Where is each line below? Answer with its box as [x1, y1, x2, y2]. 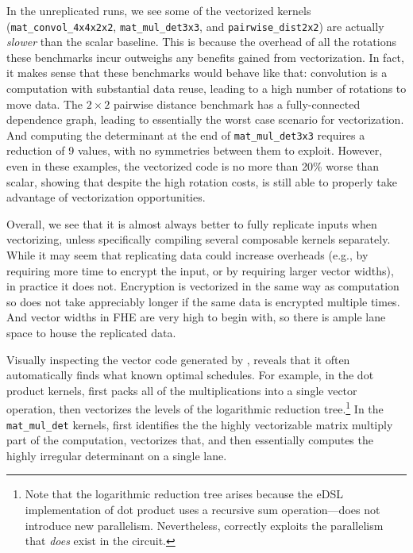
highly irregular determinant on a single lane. [6, 447, 227, 463]
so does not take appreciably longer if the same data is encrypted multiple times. [6, 293, 400, 309]
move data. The [6, 95, 83, 112]
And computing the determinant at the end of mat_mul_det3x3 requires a [6, 126, 365, 143]
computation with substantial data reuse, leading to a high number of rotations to [6, 80, 407, 97]
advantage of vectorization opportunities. [6, 189, 206, 205]
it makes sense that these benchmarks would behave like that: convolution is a [6, 64, 388, 81]
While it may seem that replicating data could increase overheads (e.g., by [6, 247, 369, 263]
